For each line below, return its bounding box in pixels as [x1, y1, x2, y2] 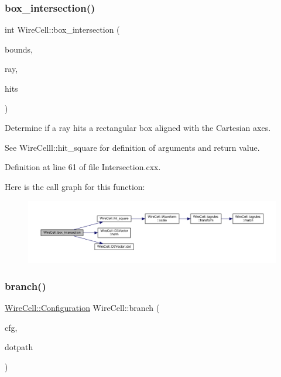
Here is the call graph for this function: [5, 180, 145, 192]
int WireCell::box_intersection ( [5, 23, 120, 36]
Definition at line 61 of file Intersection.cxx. [5, 161, 161, 173]
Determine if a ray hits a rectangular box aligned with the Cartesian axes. [5, 122, 271, 134]
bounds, [5, 43, 33, 55]
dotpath [5, 341, 33, 353]
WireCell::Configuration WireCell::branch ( [5, 302, 160, 314]
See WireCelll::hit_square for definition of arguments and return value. [5, 141, 260, 153]
